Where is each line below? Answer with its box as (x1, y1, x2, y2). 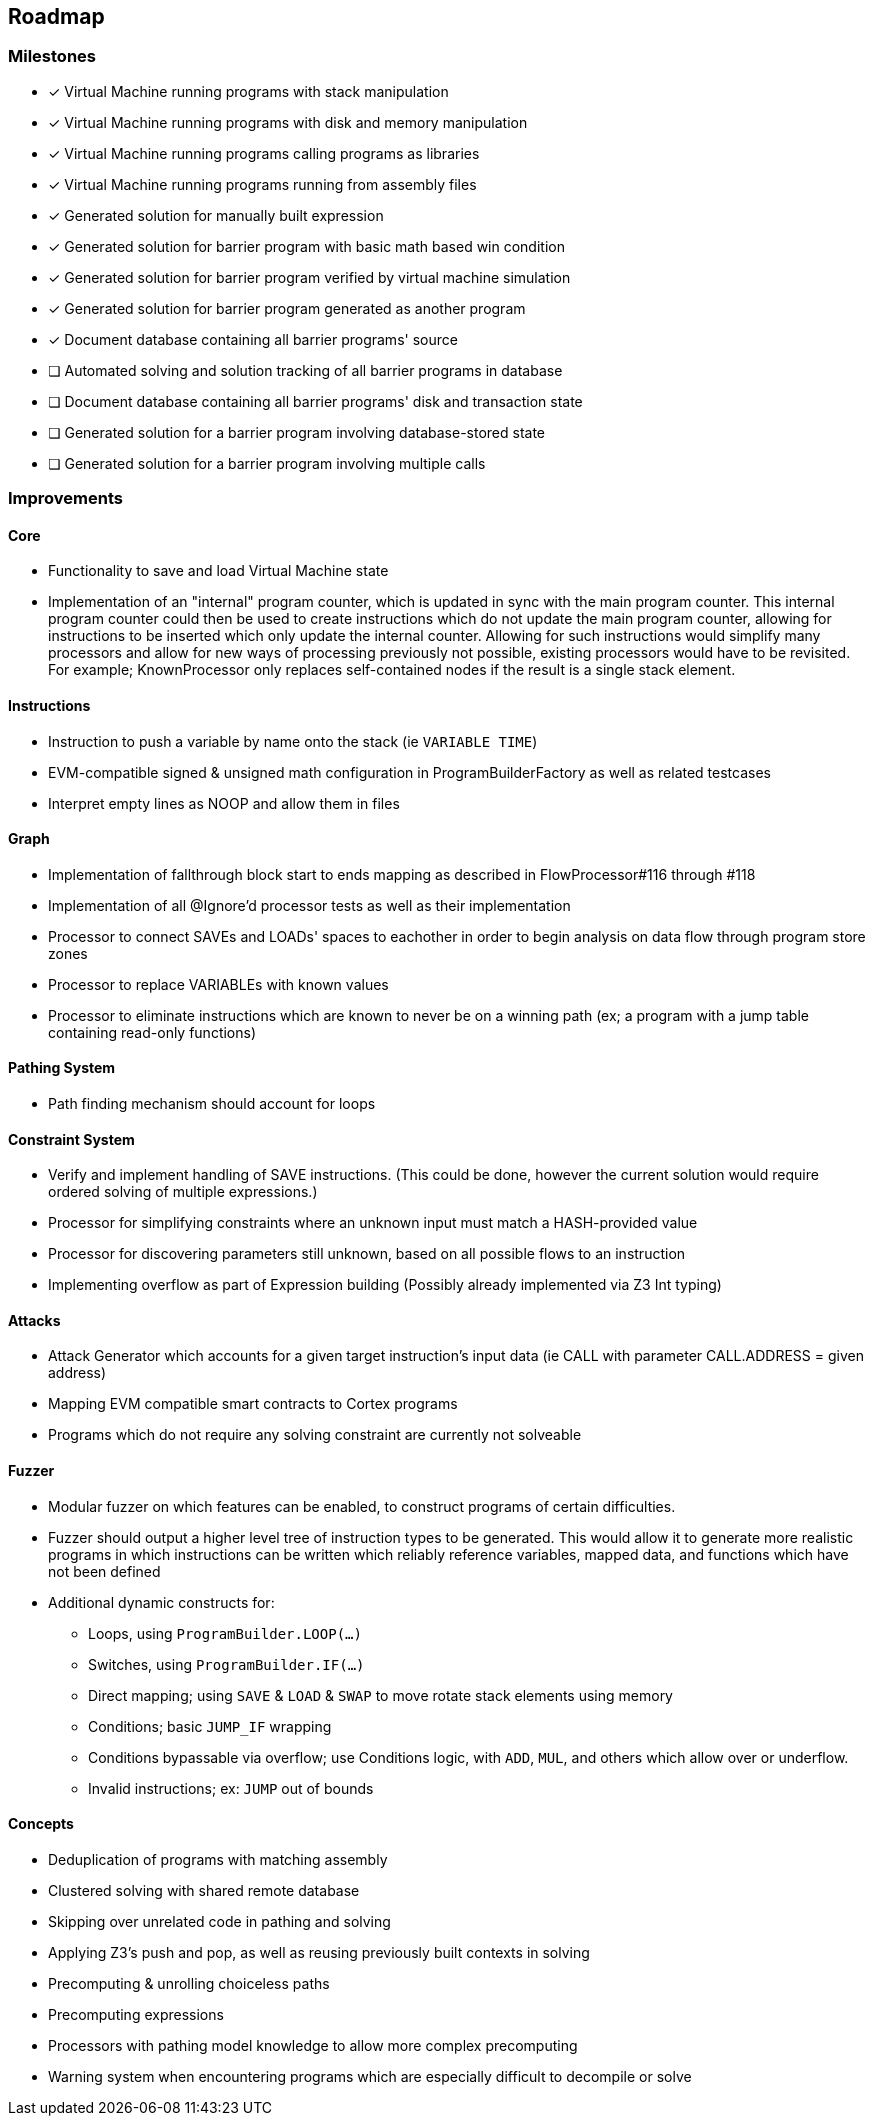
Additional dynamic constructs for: (48, 1593, 275, 1611)
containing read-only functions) (48, 1023, 257, 1041)
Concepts (8, 1815, 74, 1833)
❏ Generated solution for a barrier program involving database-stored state (48, 423, 546, 441)
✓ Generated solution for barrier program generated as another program (48, 299, 526, 317)
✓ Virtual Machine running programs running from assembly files (48, 175, 477, 193)
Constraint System (8, 1130, 135, 1148)
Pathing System (8, 1059, 116, 1077)
